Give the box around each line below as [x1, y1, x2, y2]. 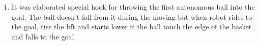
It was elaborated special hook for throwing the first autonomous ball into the [11, 2, 255, 12]
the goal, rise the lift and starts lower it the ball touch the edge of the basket [11, 21, 252, 32]
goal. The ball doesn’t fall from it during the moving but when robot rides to [11, 11, 252, 22]
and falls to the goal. [11, 31, 76, 41]
